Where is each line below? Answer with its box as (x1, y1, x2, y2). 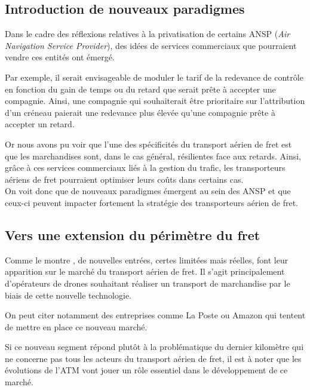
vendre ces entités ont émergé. (5, 51, 115, 63)
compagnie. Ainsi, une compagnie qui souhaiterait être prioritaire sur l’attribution (5, 94, 305, 107)
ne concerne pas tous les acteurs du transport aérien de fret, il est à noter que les (5, 352, 302, 364)
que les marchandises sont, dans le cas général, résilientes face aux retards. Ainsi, (5, 149, 301, 162)
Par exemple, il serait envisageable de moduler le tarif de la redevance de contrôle (5, 70, 303, 83)
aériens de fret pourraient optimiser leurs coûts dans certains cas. (5, 173, 244, 185)
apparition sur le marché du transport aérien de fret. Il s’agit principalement (5, 265, 285, 278)
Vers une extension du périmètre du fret (5, 225, 260, 244)
